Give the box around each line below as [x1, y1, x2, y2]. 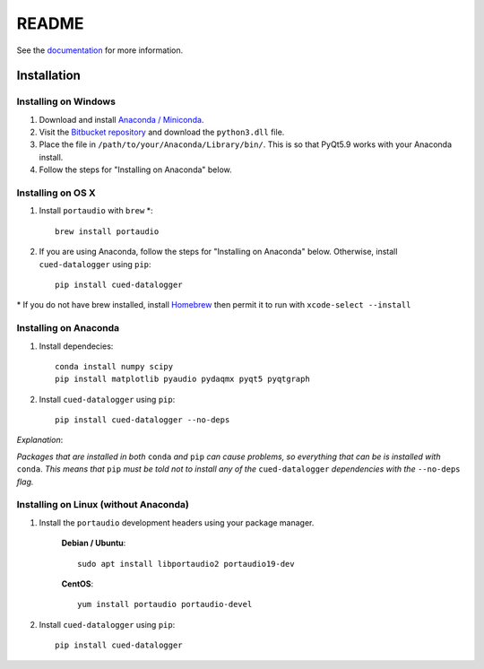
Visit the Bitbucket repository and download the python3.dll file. [39, 126, 285, 138]
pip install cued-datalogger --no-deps [55, 415, 230, 425]
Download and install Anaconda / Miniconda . [39, 114, 204, 125]
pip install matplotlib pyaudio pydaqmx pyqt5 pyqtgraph [55, 374, 311, 385]
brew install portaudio [55, 226, 160, 237]
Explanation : [16, 435, 64, 446]
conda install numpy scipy [55, 361, 174, 371]
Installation [16, 68, 81, 83]
